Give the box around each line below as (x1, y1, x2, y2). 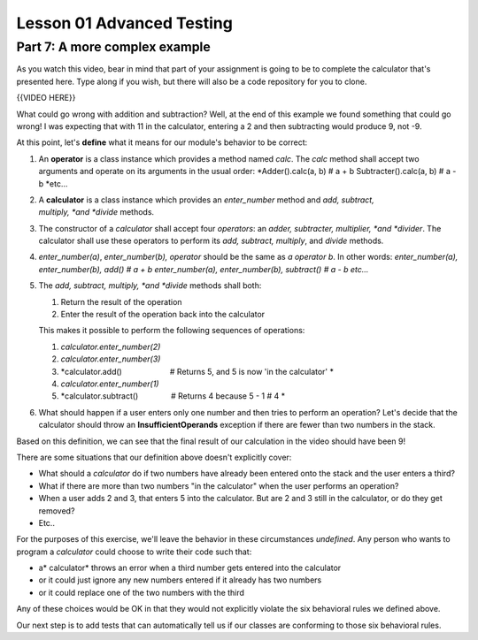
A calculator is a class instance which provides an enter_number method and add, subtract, (38, 194, 375, 205)
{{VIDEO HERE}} (16, 93, 76, 103)
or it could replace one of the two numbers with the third (38, 587, 245, 598)
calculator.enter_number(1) (60, 378, 159, 389)
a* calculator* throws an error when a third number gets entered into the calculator (38, 562, 342, 574)
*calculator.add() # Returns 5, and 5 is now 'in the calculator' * (60, 366, 334, 377)
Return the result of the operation (60, 296, 182, 307)
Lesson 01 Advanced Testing (16, 13, 234, 33)
